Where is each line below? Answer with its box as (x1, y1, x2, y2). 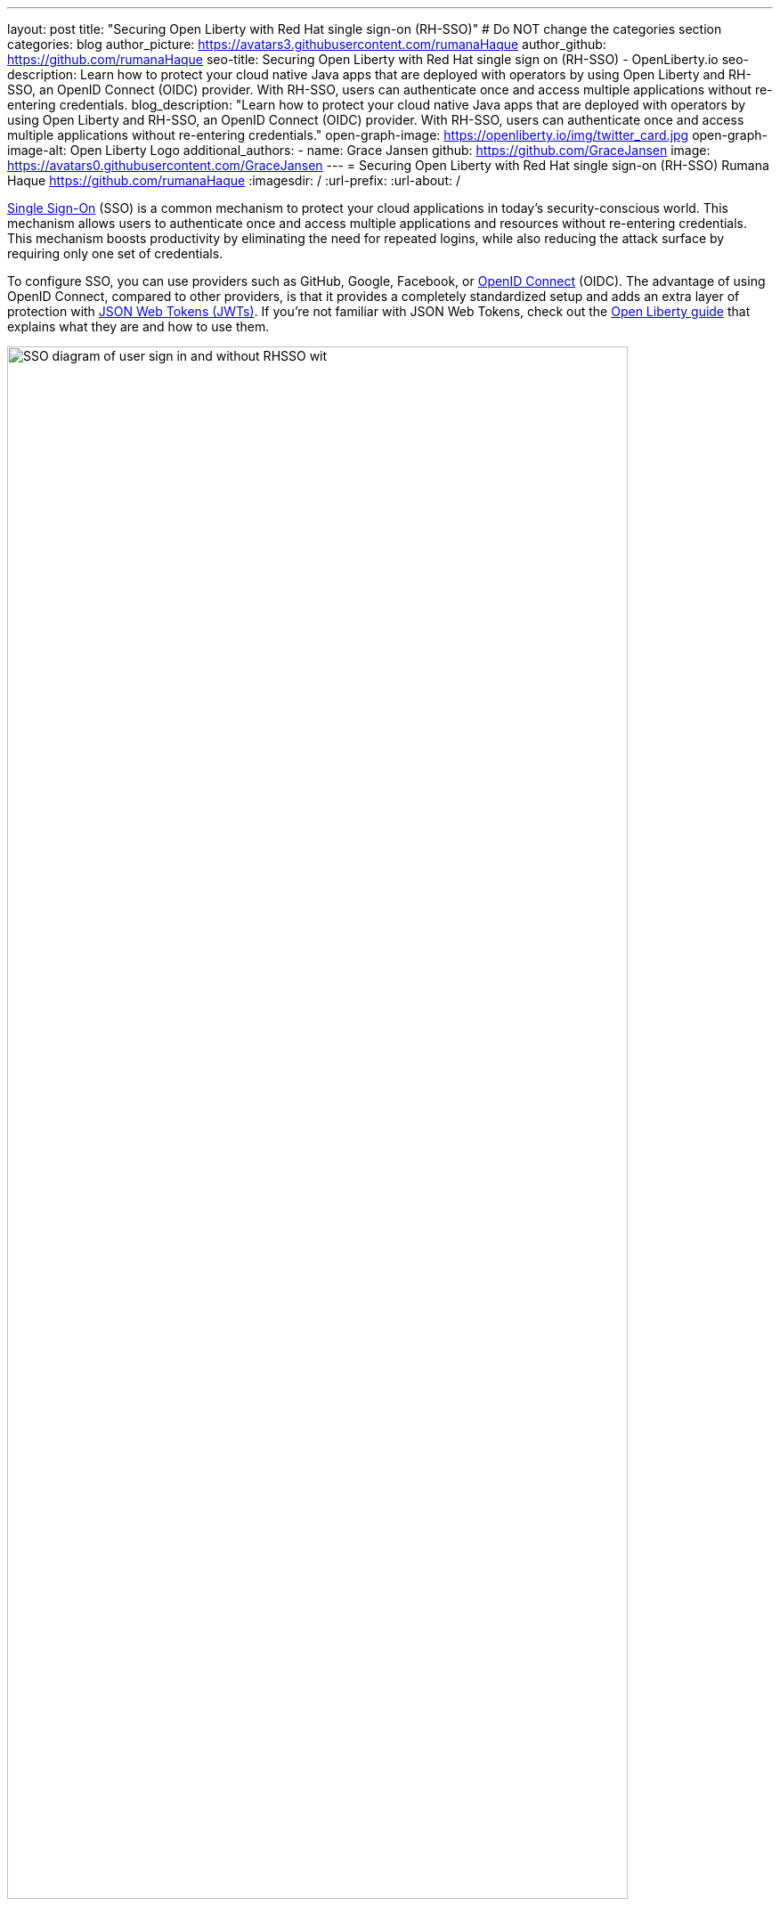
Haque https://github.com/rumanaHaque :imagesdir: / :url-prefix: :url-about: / (7, 173, 460, 188)
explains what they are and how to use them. (7, 319, 270, 334)
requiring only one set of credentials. (7, 246, 223, 261)
